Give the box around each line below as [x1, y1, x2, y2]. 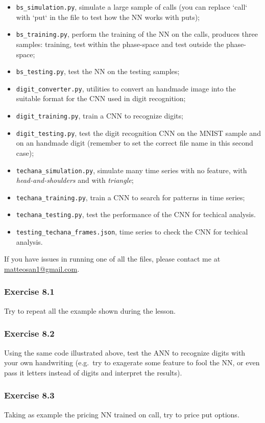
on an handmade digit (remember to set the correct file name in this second [16, 137, 253, 148]
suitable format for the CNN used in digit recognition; [16, 93, 186, 104]
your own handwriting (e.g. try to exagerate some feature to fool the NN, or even [4, 357, 260, 368]
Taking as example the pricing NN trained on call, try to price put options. [4, 409, 239, 419]
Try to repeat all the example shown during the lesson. [4, 305, 176, 316]
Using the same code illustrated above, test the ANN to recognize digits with [4, 347, 246, 358]
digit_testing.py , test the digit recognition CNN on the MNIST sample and [16, 127, 261, 138]
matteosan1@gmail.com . [4, 263, 80, 274]
